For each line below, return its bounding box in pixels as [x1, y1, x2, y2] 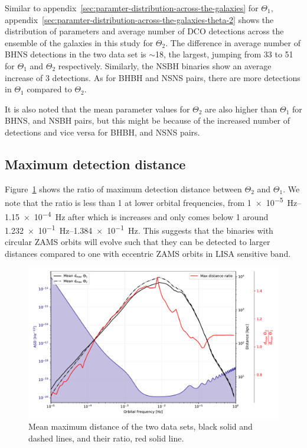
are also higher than [205, 102, 277, 115]
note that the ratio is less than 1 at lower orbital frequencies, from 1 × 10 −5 [5, 195, 283, 208]
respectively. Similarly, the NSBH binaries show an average [58, 59, 272, 72]
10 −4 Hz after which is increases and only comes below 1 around [34, 208, 269, 223]
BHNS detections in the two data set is [5, 48, 146, 60]
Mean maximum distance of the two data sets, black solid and [28, 420, 253, 433]
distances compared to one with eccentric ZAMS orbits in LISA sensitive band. [5, 247, 291, 259]
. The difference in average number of [165, 36, 301, 49]
